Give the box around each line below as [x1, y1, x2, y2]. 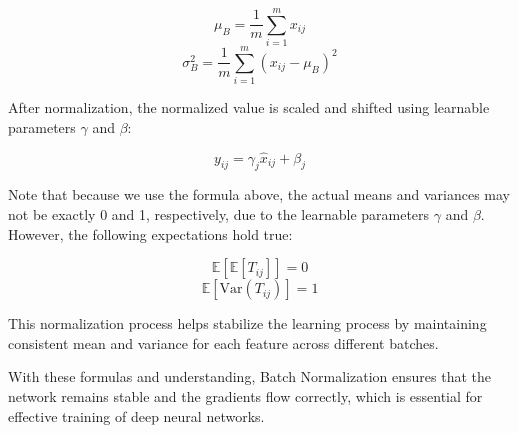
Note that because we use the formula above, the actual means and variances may [8, 184, 510, 205]
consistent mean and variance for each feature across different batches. [8, 332, 439, 353]
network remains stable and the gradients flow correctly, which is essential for [8, 386, 483, 407]
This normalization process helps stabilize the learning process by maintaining [8, 313, 487, 334]
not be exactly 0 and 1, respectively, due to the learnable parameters [8, 204, 430, 225]
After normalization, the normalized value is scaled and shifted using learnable [8, 97, 490, 118]
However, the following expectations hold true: [8, 223, 293, 244]
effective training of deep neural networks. [8, 405, 265, 426]
